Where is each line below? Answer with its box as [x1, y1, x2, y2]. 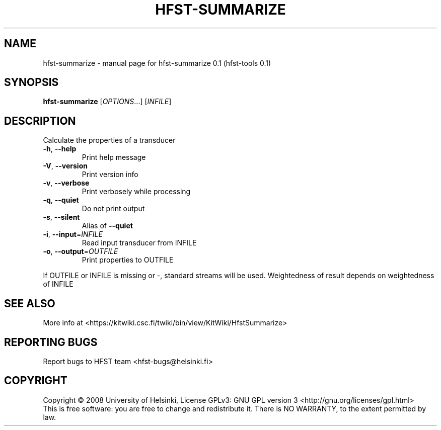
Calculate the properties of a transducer [43, 136, 176, 145]
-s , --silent [43, 213, 80, 222]
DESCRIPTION [4, 114, 76, 127]
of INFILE [43, 280, 73, 289]
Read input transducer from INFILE [82, 238, 197, 247]
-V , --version [43, 161, 88, 170]
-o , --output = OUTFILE [43, 247, 118, 256]
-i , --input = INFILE [43, 230, 103, 239]
